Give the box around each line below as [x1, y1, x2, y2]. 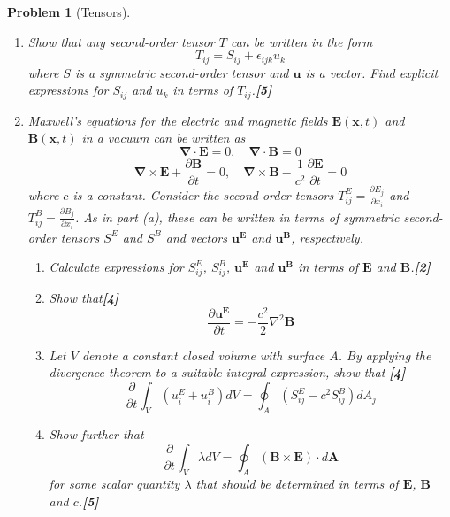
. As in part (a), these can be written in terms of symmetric [74, 207, 400, 226]
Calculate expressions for [49, 258, 184, 276]
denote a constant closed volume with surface [81, 345, 325, 364]
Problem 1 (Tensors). [7, 3, 131, 20]
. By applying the [338, 345, 431, 364]
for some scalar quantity [49, 475, 180, 493]
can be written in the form [230, 32, 373, 50]
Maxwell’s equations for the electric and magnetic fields [27, 111, 328, 129]
